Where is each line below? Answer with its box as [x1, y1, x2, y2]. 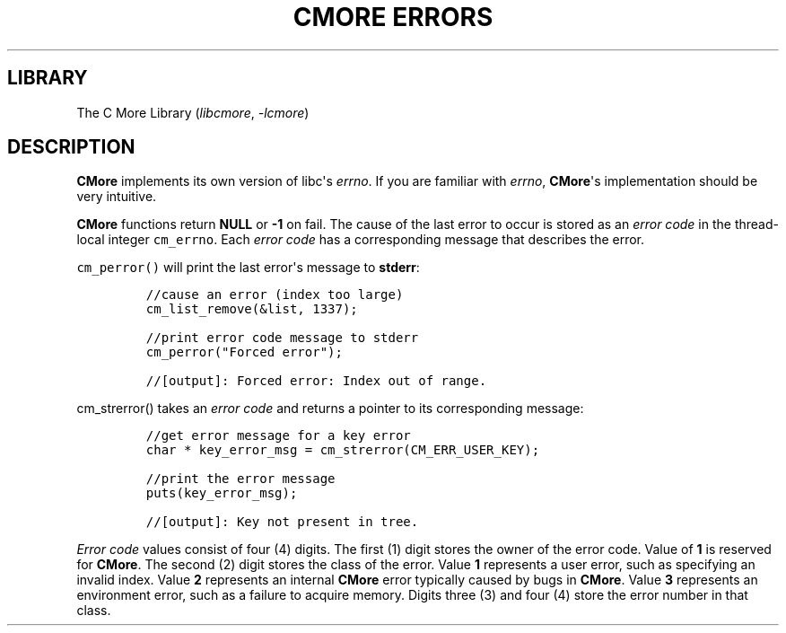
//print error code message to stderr [145, 330, 419, 346]
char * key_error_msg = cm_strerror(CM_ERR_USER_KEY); [145, 443, 540, 458]
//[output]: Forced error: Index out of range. [145, 374, 487, 389]
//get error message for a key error [145, 428, 411, 444]
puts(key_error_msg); [145, 486, 298, 501]
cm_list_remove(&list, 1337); [145, 302, 358, 317]
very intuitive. [76, 189, 157, 205]
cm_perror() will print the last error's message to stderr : [76, 259, 420, 276]
